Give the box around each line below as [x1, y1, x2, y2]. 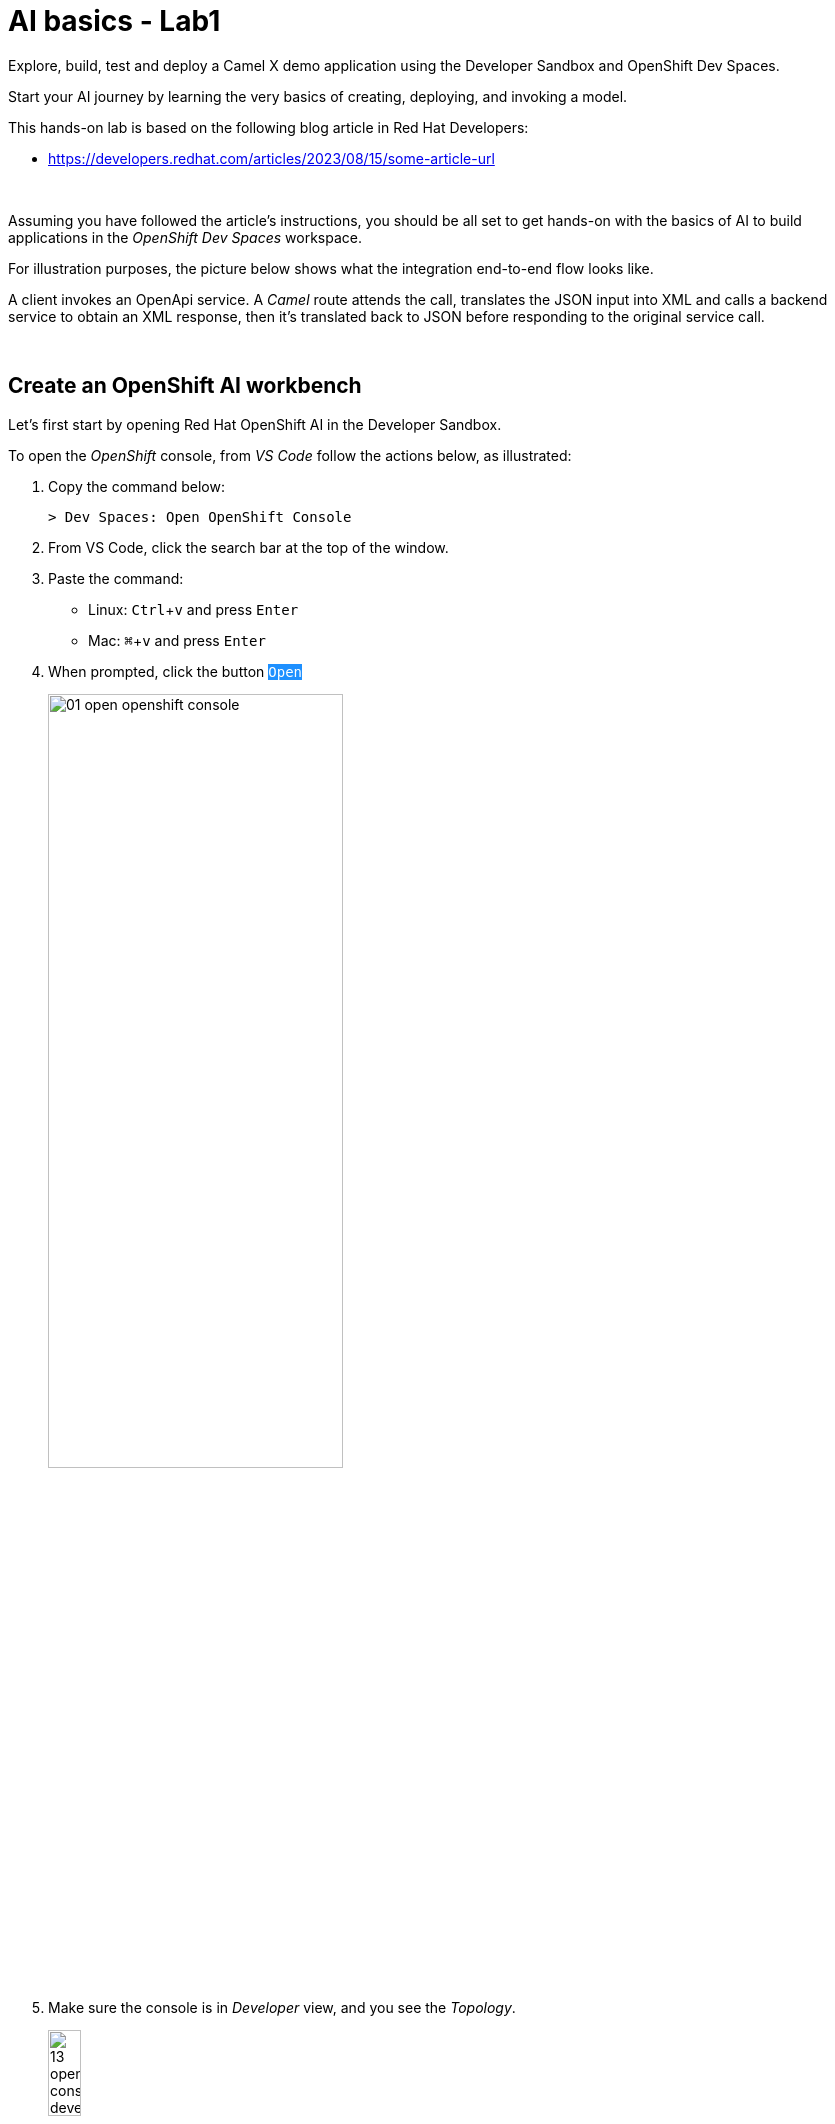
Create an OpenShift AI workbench [8, 373, 362, 399]
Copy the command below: [48, 477, 226, 495]
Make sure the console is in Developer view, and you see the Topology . [48, 1998, 516, 2016]
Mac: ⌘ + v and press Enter [88, 631, 266, 649]
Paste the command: [48, 569, 184, 587]
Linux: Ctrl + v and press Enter [88, 600, 299, 618]
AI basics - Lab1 [8, 4, 221, 38]
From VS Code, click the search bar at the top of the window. [48, 538, 449, 556]
